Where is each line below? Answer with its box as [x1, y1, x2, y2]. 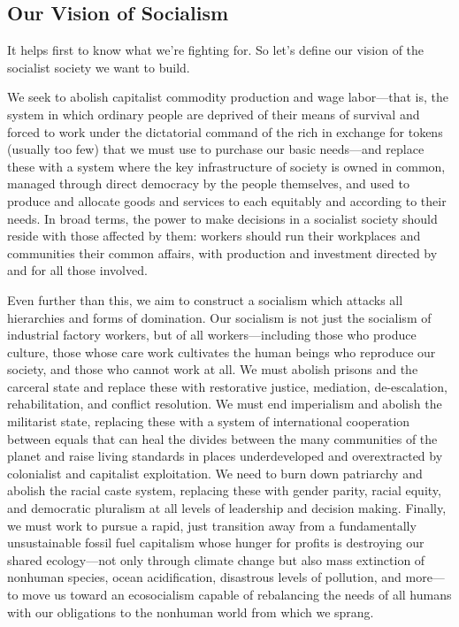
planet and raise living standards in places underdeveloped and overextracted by [7, 447, 443, 465]
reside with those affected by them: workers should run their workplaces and [7, 226, 421, 245]
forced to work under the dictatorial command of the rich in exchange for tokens [7, 122, 443, 141]
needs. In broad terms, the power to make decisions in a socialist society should [7, 209, 438, 227]
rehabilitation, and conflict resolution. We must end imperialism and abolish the [7, 394, 442, 413]
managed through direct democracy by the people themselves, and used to [7, 174, 409, 193]
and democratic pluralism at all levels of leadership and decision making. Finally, [7, 499, 447, 517]
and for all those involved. [7, 261, 148, 279]
